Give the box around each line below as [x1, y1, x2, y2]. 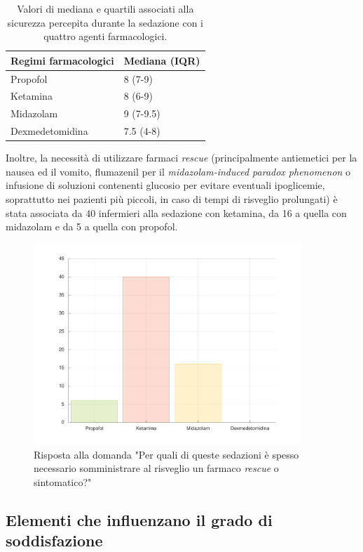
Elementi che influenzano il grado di [6, 509, 273, 531]
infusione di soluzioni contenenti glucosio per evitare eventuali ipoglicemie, [6, 178, 325, 192]
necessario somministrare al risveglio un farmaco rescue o [34, 461, 279, 475]
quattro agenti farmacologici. [43, 29, 167, 44]
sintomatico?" [34, 475, 92, 489]
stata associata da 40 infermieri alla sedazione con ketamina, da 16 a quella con [6, 205, 347, 220]
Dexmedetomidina [11, 124, 88, 138]
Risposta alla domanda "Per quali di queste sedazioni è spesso [34, 447, 299, 461]
